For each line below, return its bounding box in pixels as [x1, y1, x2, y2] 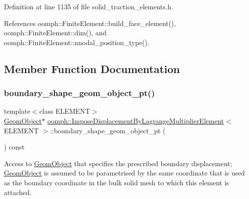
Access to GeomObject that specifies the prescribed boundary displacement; [4, 158, 232, 168]
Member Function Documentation [4, 61, 180, 76]
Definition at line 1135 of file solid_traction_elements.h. [4, 1, 174, 11]
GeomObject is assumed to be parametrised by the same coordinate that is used [4, 168, 245, 178]
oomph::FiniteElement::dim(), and [4, 27, 107, 38]
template [4, 106, 30, 116]
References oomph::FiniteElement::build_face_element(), [4, 18, 176, 28]
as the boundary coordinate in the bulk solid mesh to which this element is [4, 177, 229, 187]
